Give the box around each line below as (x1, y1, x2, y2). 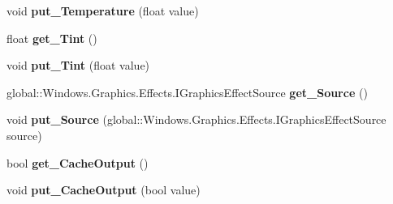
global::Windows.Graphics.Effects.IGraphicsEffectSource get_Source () (6, 83, 368, 100)
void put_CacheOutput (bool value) (6, 181, 201, 198)
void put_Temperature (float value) (6, 2, 199, 19)
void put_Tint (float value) (6, 57, 150, 74)
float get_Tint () (6, 29, 97, 46)
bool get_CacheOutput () (6, 154, 149, 171)
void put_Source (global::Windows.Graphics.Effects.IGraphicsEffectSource (6, 111, 387, 128)
